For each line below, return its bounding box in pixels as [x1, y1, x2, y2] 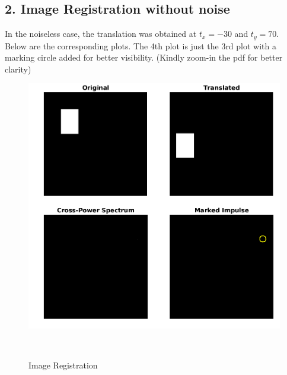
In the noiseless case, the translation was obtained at [5, 27, 197, 40]
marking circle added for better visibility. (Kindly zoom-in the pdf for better [5, 51, 283, 64]
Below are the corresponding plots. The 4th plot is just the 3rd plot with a [5, 39, 276, 52]
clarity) [5, 62, 31, 75]
